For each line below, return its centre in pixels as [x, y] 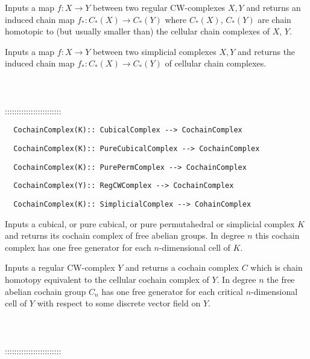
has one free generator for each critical [172, 291]
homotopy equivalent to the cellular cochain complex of [107, 279]
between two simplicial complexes [155, 51]
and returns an [274, 7]
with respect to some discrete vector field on [119, 303]
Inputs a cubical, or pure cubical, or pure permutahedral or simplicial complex [150, 223]
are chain [274, 19]
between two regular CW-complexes [159, 7]
